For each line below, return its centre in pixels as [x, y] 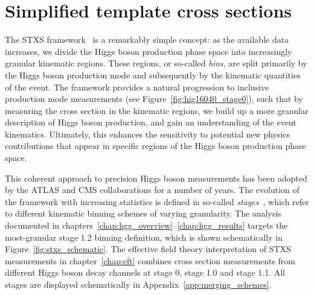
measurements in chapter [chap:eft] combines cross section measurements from [150, 260]
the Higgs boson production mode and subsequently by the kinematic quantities [153, 75]
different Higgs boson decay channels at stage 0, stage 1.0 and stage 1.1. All [145, 272]
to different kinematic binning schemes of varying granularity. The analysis [143, 213]
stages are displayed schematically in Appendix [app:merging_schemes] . [138, 284]
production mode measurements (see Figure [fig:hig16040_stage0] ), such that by [154, 99]
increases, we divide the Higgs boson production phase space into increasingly [149, 51]
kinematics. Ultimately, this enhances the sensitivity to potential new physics [148, 134]
